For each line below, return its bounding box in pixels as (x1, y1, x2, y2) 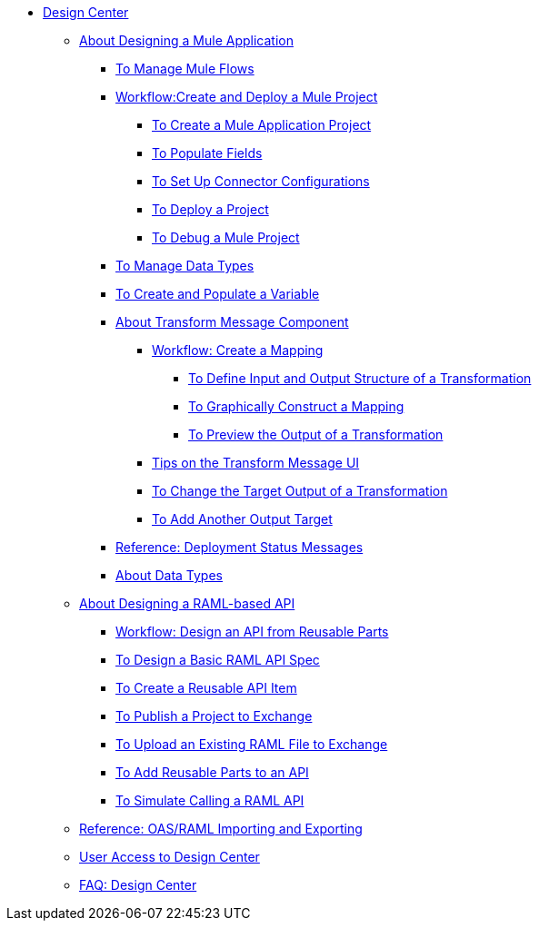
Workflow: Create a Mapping (152, 342, 324, 358)
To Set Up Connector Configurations (152, 173, 370, 189)
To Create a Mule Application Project (152, 117, 372, 133)
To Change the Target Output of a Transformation (152, 483, 448, 499)
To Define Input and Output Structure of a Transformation (188, 370, 532, 386)
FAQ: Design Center (79, 877, 197, 893)
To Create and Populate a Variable (115, 286, 320, 301)
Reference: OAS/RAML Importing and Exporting (79, 821, 363, 836)
